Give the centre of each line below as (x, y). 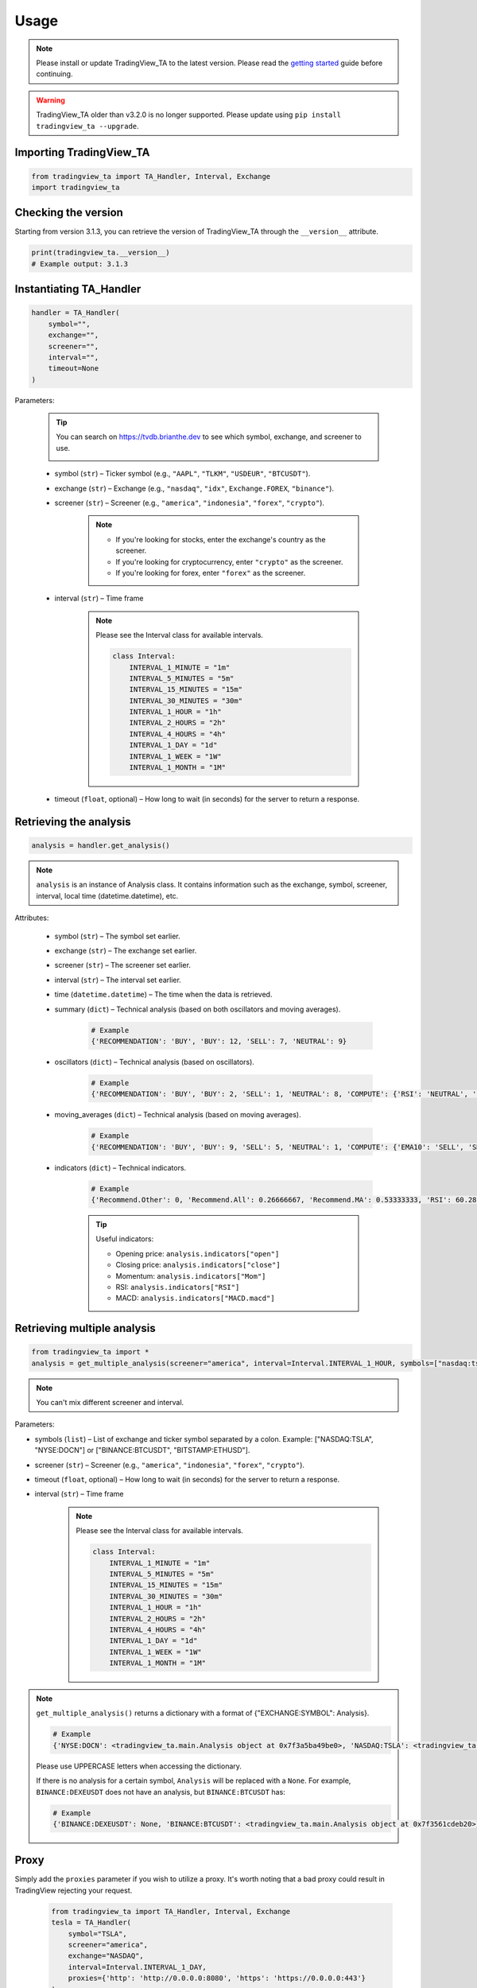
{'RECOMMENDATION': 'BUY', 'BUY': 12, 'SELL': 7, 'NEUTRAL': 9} (219, 1041)
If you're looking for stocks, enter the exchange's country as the (221, 539)
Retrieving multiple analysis (85, 1328)
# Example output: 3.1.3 (80, 264)
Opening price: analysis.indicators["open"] (198, 1253)
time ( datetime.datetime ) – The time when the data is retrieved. (163, 995)
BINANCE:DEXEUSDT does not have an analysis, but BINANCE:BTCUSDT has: (161, 1792)
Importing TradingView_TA (82, 152)
